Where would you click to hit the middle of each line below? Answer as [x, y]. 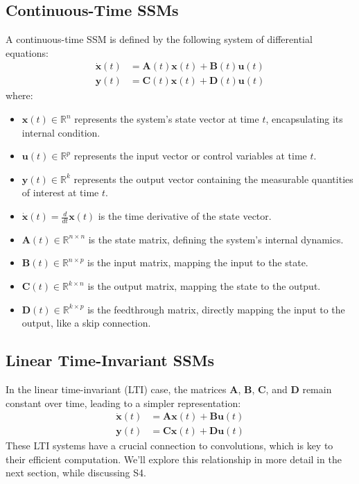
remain [317, 389]
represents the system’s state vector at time [167, 119]
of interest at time [60, 192]
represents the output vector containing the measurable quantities [213, 179]
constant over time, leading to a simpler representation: [123, 403]
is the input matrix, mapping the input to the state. [198, 262]
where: [19, 95]
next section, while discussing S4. [76, 473]
